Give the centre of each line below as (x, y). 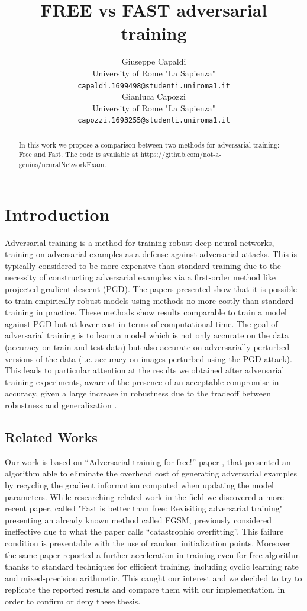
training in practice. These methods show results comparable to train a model (146, 312)
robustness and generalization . (61, 405)
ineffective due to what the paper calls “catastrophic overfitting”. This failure (144, 531)
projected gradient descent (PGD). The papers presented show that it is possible (151, 289)
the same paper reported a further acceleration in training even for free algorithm (153, 554)
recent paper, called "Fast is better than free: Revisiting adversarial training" (144, 508)
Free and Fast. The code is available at (78, 154)
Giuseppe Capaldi (154, 61)
